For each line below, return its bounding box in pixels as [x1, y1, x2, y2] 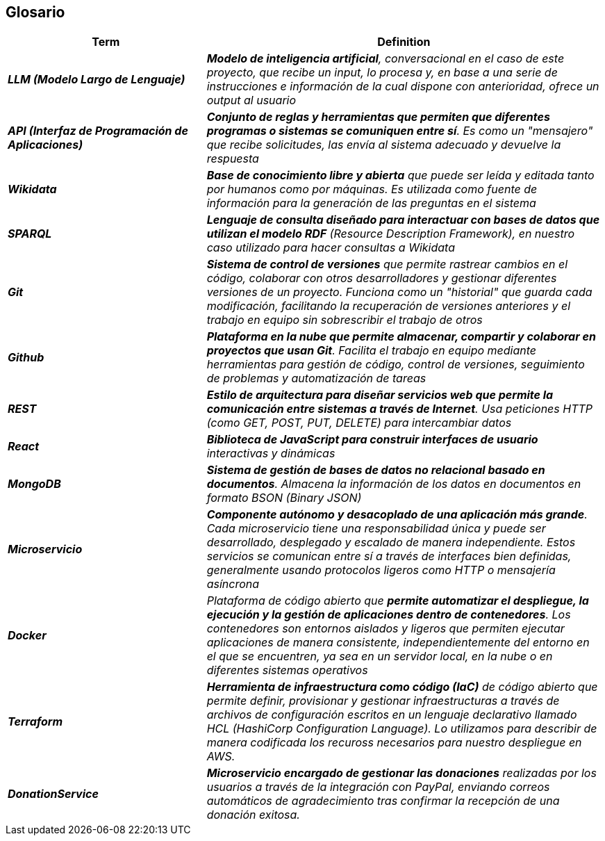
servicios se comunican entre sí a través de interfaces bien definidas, [206, 549, 572, 564]
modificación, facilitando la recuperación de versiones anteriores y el [206, 299, 571, 313]
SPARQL [8, 227, 52, 241]
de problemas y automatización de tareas [206, 371, 426, 386]
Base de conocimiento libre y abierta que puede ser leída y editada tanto [206, 168, 595, 183]
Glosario [6, 3, 65, 21]
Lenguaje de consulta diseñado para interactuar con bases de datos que [206, 213, 600, 227]
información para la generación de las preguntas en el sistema [206, 196, 536, 211]
